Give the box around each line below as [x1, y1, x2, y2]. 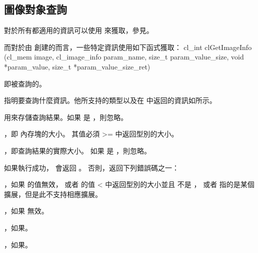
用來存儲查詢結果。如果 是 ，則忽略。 [4, 111, 128, 122]
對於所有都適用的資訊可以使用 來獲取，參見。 [4, 25, 153, 35]
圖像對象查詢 [4, 1, 67, 17]
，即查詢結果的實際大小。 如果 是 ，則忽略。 [4, 145, 151, 155]
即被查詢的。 [4, 78, 46, 88]
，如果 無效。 [4, 205, 48, 216]
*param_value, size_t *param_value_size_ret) [4, 61, 150, 71]
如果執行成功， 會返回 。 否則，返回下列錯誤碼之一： [4, 162, 179, 172]
